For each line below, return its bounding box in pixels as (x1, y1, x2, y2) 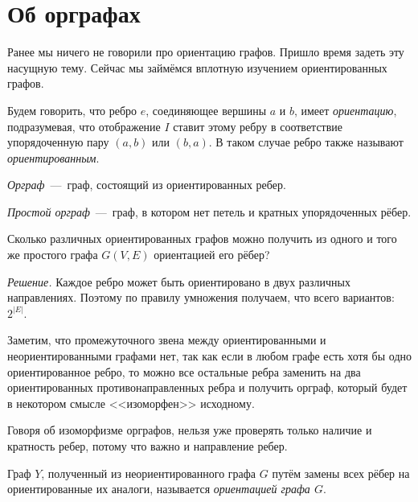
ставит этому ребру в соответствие (173, 117, 343, 134)
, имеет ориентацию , (293, 101, 397, 118)
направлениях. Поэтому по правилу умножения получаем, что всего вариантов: (7, 289, 395, 306)
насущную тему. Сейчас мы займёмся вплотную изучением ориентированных (7, 59, 387, 76)
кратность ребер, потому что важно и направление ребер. (7, 438, 288, 454)
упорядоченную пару (7, 134, 109, 150)
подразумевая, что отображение (7, 117, 161, 134)
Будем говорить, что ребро (7, 101, 137, 118)
